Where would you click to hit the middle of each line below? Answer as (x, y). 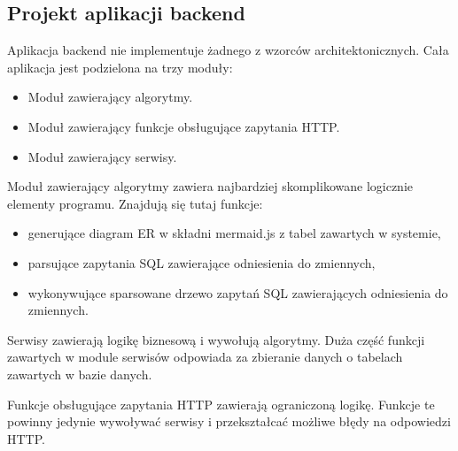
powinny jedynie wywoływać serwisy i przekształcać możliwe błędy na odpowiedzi (229, 421)
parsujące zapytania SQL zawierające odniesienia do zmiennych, (202, 262)
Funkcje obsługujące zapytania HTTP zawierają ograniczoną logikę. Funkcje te (221, 404)
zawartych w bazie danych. (80, 374)
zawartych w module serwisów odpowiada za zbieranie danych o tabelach (205, 357)
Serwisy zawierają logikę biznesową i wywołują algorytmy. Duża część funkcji (216, 339)
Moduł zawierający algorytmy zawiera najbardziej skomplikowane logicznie (210, 186)
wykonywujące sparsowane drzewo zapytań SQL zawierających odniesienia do (238, 292)
